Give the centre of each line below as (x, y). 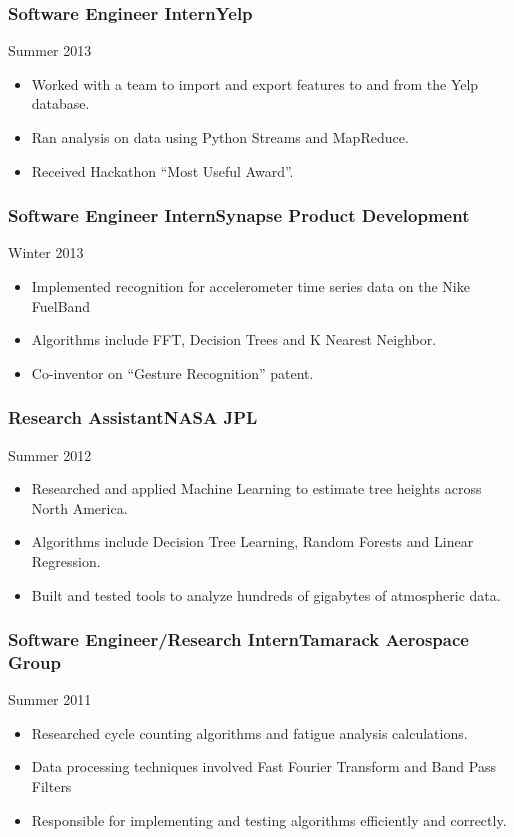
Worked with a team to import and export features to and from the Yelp (255, 83)
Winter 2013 (46, 252)
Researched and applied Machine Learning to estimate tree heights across (256, 488)
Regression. (66, 560)
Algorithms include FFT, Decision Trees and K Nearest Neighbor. (234, 339)
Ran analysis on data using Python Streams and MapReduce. (220, 137)
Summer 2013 (50, 50)
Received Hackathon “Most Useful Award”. (162, 170)
